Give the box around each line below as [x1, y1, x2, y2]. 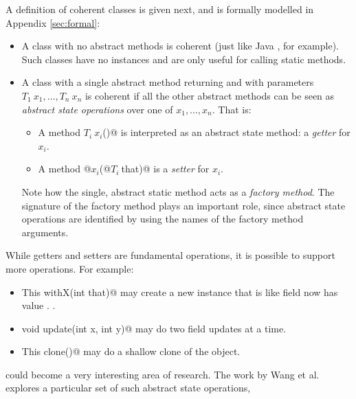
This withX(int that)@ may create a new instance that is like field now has [21, 284, 338, 299]
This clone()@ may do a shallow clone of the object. [21, 344, 241, 358]
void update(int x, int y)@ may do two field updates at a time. [21, 321, 287, 335]
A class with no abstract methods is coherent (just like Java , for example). [21, 38, 339, 53]
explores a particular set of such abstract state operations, [5, 380, 251, 395]
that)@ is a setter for [121, 161, 210, 176]
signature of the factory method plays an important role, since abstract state [21, 198, 346, 212]
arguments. [21, 225, 69, 239]
